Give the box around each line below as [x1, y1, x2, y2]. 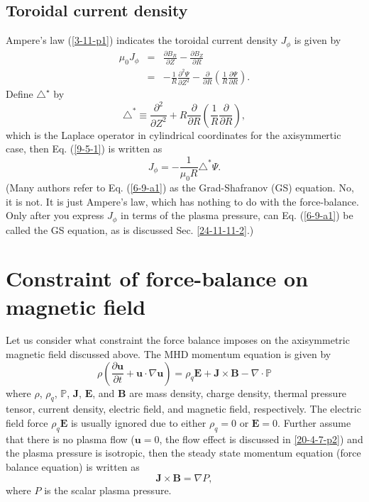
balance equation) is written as [6, 459, 140, 474]
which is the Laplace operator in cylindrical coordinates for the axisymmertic [6, 127, 341, 142]
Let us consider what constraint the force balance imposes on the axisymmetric [6, 333, 350, 347]
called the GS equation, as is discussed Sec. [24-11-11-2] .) [6, 222, 254, 237]
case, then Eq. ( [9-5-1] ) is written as [6, 141, 163, 156]
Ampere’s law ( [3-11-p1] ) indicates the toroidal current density [6, 33, 278, 48]
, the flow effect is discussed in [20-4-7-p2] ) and [159, 431, 363, 446]
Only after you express [6, 208, 104, 223]
